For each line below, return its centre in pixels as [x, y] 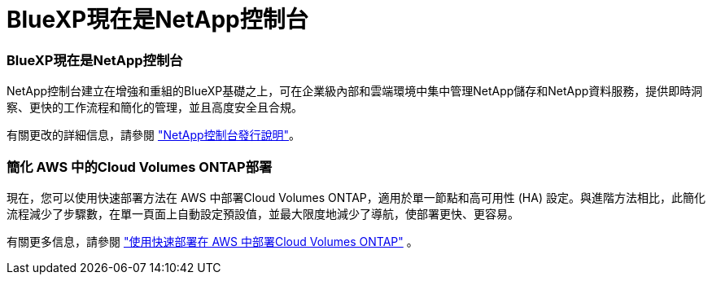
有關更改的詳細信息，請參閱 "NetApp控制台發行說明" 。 [154, 135]
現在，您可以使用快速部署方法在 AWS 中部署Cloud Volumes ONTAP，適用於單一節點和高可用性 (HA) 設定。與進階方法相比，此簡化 [356, 197]
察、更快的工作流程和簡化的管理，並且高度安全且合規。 [155, 108]
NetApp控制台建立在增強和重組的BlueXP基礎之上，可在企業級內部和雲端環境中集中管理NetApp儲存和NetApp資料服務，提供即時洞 [355, 91]
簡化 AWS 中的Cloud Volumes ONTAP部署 [140, 167]
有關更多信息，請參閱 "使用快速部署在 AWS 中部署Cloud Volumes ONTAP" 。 [212, 241]
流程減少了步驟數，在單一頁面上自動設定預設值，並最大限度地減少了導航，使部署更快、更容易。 [263, 213]
